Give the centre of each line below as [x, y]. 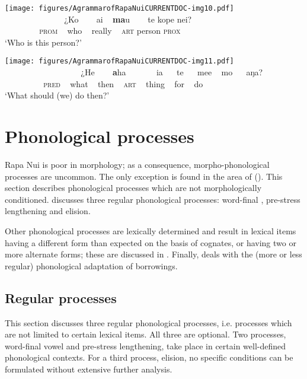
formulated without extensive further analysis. [89, 369]
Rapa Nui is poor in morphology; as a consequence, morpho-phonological [137, 164]
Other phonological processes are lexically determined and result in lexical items [151, 230]
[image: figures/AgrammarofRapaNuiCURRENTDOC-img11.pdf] [119, 61]
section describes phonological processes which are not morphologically [133, 188]
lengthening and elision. [48, 211]
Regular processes [61, 297]
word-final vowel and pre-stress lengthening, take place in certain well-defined [145, 345]
